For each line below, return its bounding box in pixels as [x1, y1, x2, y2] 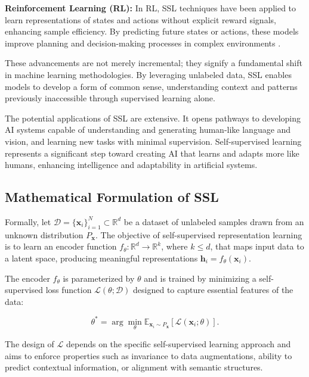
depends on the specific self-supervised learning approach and [66, 338, 291, 350]
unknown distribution [5, 228, 84, 241]
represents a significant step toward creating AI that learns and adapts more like [5, 147, 299, 159]
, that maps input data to [210, 240, 304, 253]
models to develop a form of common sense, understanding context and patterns [5, 80, 298, 92]
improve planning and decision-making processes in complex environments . [5, 36, 281, 49]
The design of [5, 338, 54, 350]
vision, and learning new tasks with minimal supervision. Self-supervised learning [5, 135, 302, 147]
